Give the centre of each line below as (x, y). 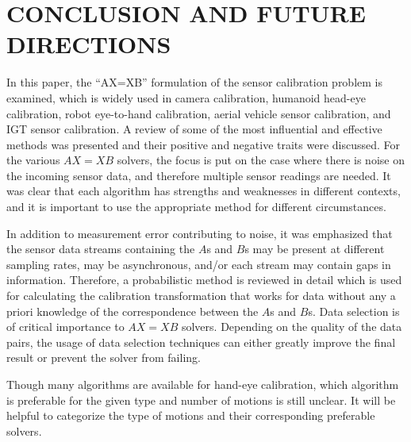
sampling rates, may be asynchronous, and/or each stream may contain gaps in (199, 264)
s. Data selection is (354, 311)
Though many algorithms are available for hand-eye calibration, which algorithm (203, 384)
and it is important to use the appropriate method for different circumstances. (196, 207)
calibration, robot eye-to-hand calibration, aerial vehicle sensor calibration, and (199, 113)
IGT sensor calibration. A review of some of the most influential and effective (194, 129)
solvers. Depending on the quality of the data (292, 327)
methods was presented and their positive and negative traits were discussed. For (204, 144)
